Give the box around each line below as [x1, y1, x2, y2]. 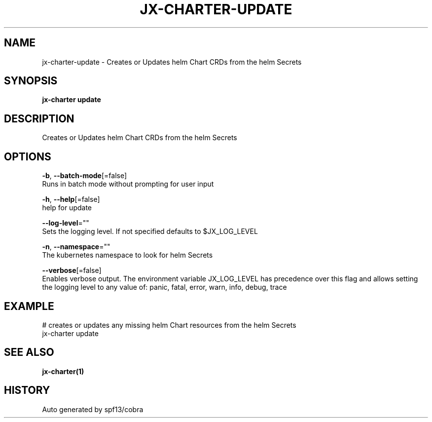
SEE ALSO [4, 346, 54, 359]
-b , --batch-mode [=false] [42, 171, 127, 180]
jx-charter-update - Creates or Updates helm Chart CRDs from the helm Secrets [42, 57, 302, 66]
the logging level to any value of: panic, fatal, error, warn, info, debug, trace [42, 283, 287, 292]
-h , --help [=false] [42, 195, 100, 204]
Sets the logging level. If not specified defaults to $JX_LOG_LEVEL [42, 227, 258, 236]
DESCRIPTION [4, 112, 74, 125]
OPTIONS [4, 150, 51, 163]
